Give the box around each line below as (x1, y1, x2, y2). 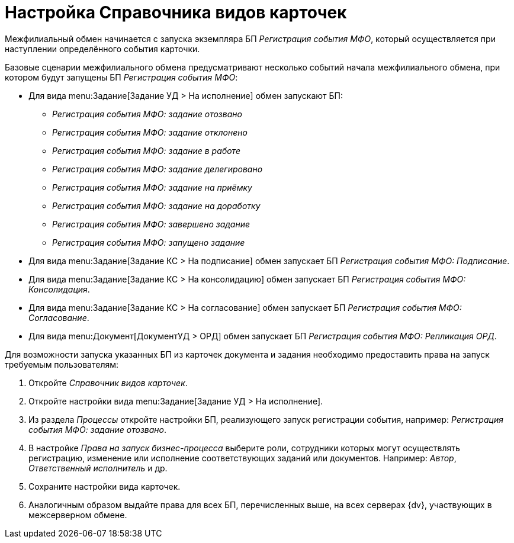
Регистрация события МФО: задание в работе (52, 145, 240, 156)
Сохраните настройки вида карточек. (28, 481, 181, 491)
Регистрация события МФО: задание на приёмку (52, 182, 252, 192)
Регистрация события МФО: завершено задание (52, 219, 250, 229)
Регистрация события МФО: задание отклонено (52, 127, 248, 137)
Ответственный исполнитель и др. (28, 462, 168, 473)
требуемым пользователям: (5, 359, 119, 370)
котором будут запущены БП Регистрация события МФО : (5, 72, 238, 82)
